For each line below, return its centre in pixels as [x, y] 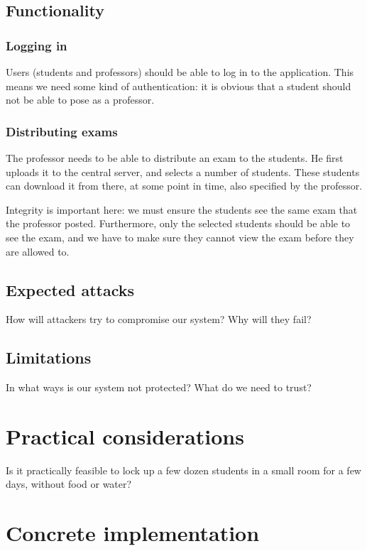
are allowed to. [38, 251]
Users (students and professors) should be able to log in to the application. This [180, 72]
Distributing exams [62, 131]
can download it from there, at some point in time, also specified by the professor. [184, 186]
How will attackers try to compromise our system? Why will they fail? [159, 319]
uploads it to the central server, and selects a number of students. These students [183, 171]
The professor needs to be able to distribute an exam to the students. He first [175, 158]
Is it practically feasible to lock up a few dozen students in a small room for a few [183, 470]
